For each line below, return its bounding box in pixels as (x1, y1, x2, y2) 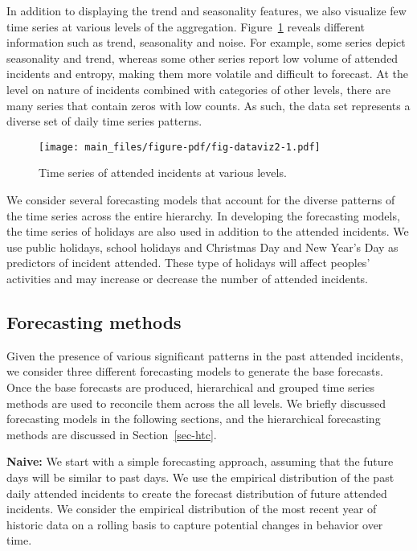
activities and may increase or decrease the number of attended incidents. (6, 269, 368, 286)
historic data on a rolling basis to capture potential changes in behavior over (6, 516, 383, 532)
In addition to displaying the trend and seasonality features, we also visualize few (6, 2, 407, 19)
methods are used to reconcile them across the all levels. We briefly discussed (6, 394, 386, 411)
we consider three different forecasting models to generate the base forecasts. (6, 363, 383, 380)
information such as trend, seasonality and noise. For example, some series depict (6, 34, 406, 51)
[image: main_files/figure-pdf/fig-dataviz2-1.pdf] (39, 141, 321, 153)
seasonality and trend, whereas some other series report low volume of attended (6, 49, 399, 66)
